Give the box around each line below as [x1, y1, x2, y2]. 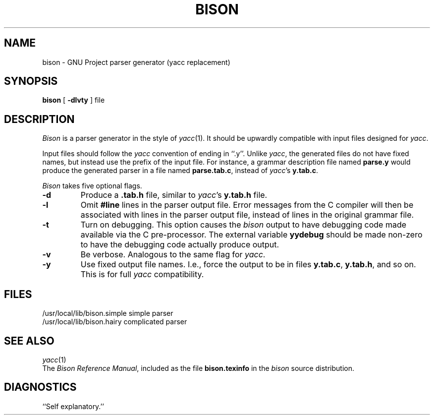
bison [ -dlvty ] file [42, 96, 105, 105]
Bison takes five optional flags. [42, 181, 142, 190]
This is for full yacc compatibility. [80, 269, 204, 280]
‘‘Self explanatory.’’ [42, 402, 104, 411]
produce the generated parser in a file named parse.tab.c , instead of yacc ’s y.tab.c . [42, 166, 319, 175]
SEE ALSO [4, 334, 54, 347]
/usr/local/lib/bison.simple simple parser [42, 309, 173, 318]
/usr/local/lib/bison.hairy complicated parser [42, 317, 187, 326]
